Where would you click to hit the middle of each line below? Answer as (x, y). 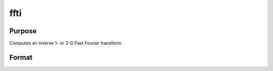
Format (21, 57)
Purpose (23, 31)
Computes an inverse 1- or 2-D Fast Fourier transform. (66, 43)
